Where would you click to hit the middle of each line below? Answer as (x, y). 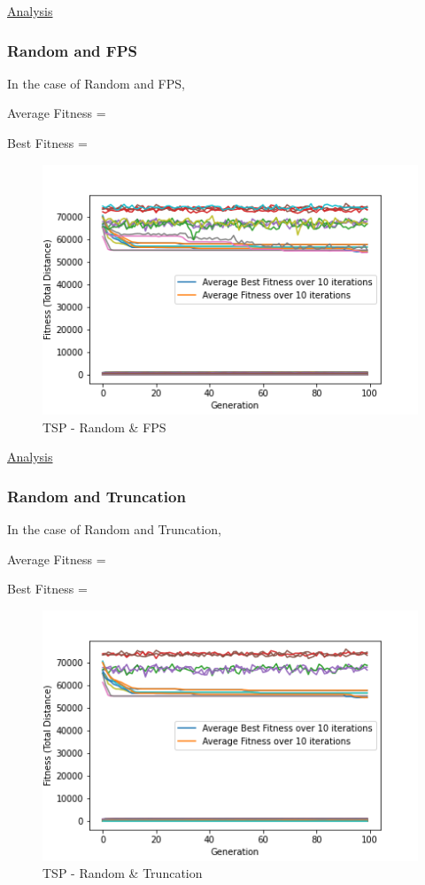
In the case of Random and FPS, (96, 83)
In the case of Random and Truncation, (114, 529)
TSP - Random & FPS (104, 427)
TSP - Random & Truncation (123, 873)
